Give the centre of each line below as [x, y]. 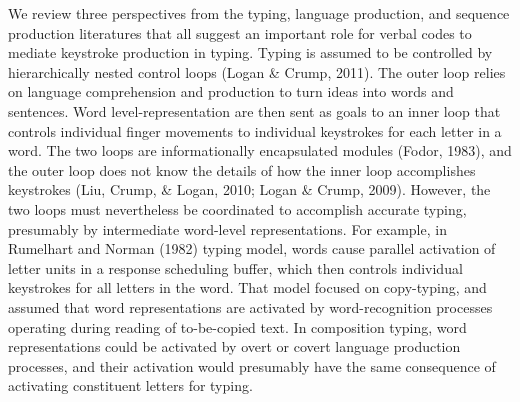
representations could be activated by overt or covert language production [234, 346]
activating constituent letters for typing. [130, 385]
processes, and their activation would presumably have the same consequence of [252, 365]
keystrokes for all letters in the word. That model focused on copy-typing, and [247, 287]
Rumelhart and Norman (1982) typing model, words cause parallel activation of [252, 248]
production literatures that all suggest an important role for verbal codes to [240, 32]
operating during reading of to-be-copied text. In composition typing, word [237, 326]
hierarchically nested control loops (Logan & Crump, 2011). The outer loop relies [257, 71]
